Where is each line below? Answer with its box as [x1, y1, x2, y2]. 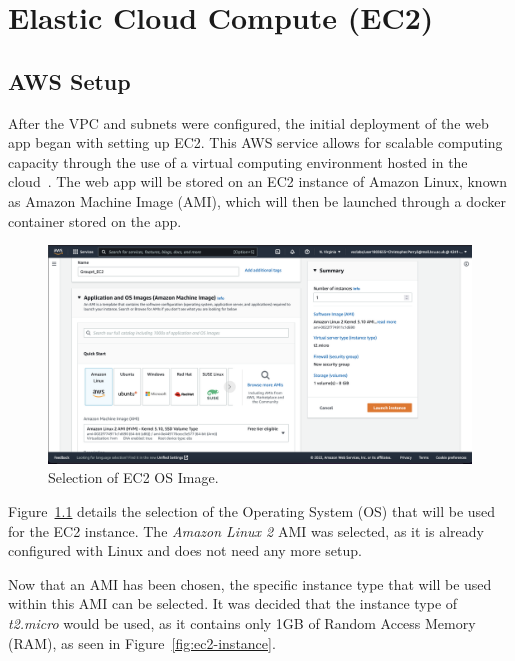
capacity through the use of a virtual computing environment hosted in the [8, 151, 468, 172]
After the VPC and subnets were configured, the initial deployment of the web [8, 112, 489, 133]
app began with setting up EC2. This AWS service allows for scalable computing [8, 132, 503, 153]
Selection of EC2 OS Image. [48, 467, 219, 488]
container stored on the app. [8, 210, 182, 231]
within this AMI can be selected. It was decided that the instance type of [8, 593, 458, 614]
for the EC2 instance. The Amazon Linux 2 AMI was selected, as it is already [8, 520, 484, 541]
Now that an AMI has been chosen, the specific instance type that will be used [8, 573, 492, 594]
